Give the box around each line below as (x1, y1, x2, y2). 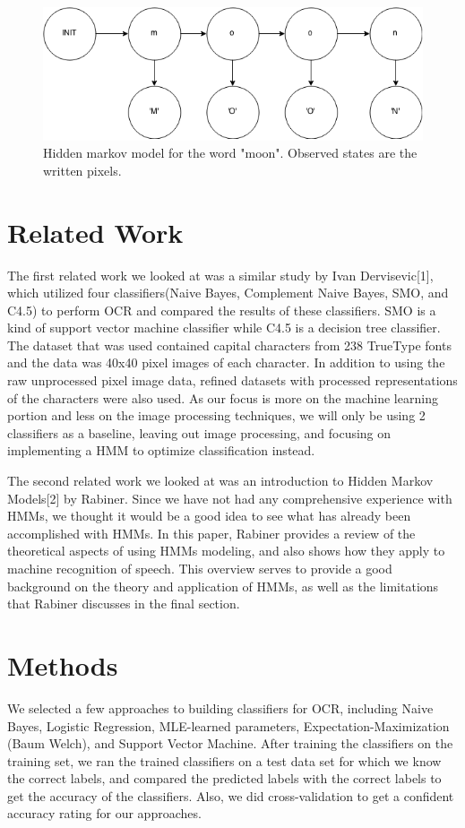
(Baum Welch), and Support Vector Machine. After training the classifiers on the (7, 734, 453, 753)
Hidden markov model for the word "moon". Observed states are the (43, 143, 418, 162)
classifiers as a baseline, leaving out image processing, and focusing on (7, 423, 392, 442)
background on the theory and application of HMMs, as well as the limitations (7, 576, 439, 595)
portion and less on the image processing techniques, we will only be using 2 (7, 406, 426, 425)
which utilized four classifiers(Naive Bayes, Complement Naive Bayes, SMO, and (7, 283, 449, 302)
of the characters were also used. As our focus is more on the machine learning (7, 388, 438, 407)
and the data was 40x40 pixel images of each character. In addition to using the (7, 353, 445, 372)
